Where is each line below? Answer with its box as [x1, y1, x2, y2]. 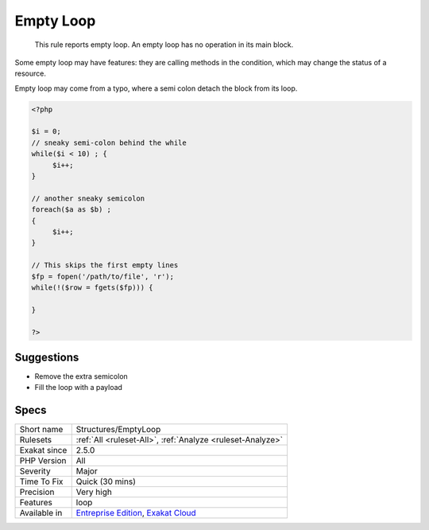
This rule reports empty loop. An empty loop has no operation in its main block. [34, 40, 294, 49]
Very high [75, 486, 113, 497]
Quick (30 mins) [75, 476, 137, 487]
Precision [19, 486, 55, 497]
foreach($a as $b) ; [31, 205, 111, 214]
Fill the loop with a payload [34, 383, 123, 392]
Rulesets [19, 435, 52, 446]
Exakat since [19, 445, 68, 456]
